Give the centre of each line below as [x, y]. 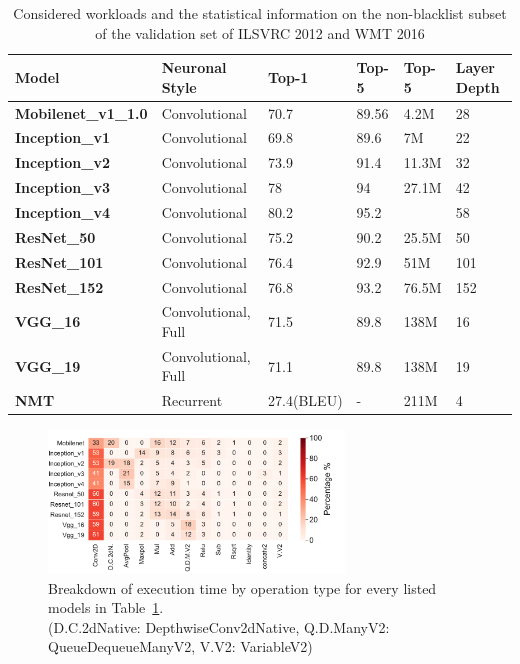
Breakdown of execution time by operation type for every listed [242, 587]
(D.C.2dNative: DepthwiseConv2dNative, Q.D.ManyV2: [219, 626]
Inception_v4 [62, 212]
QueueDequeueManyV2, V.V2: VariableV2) [180, 646]
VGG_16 [48, 321]
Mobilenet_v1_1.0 [81, 112]
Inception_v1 [62, 137]
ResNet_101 [59, 261]
